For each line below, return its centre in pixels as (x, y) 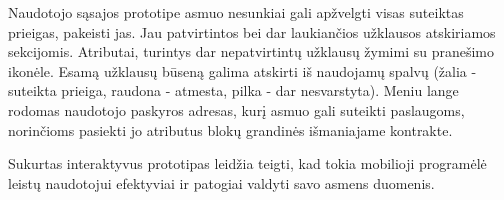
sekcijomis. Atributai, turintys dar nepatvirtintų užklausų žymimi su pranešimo (251, 51)
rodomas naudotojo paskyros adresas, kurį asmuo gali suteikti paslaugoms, (236, 109)
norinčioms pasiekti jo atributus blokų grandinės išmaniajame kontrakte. (230, 129)
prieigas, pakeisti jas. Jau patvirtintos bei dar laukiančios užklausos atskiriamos (252, 31)
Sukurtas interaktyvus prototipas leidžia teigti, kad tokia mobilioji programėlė (247, 163)
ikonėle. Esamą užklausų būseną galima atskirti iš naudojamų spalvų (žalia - (242, 70)
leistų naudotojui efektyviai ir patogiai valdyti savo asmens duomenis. (221, 182)
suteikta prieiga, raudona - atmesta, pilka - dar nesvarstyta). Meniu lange (233, 90)
